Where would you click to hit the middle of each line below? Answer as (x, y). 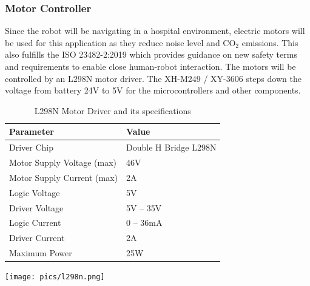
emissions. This (270, 42)
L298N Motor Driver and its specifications (113, 110)
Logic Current (35, 223)
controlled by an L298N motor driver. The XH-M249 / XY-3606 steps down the (153, 78)
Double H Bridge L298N (171, 147)
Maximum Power (41, 253)
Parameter (32, 131)
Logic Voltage (35, 192)
